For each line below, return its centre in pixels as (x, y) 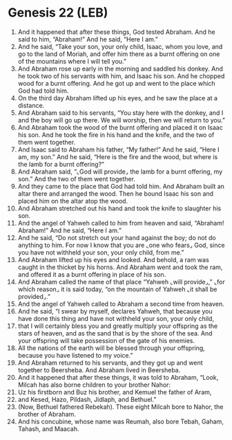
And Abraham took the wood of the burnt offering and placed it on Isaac (120, 127)
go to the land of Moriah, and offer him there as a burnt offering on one (119, 54)
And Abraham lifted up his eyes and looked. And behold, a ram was (113, 259)
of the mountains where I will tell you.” (72, 61)
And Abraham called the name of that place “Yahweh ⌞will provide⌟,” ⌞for (121, 282)
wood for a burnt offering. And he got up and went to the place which (117, 83)
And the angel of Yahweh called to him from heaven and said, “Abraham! (121, 223)
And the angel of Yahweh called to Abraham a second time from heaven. (121, 304)
